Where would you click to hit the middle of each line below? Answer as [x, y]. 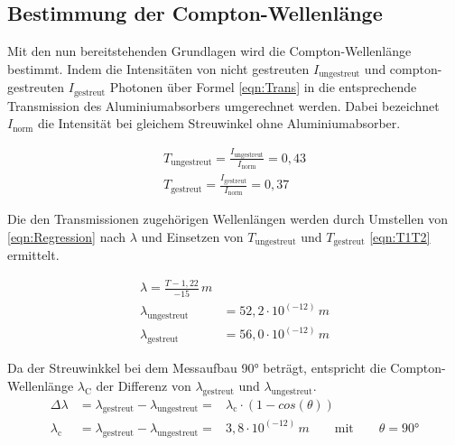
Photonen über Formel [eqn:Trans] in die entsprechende [263, 87]
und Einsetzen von [192, 236]
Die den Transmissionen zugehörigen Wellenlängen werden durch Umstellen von [227, 219]
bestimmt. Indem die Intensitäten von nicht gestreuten [158, 68]
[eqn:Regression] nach [67, 236]
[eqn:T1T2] [400, 236]
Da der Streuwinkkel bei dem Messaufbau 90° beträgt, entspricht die [197, 368]
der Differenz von [144, 385]
